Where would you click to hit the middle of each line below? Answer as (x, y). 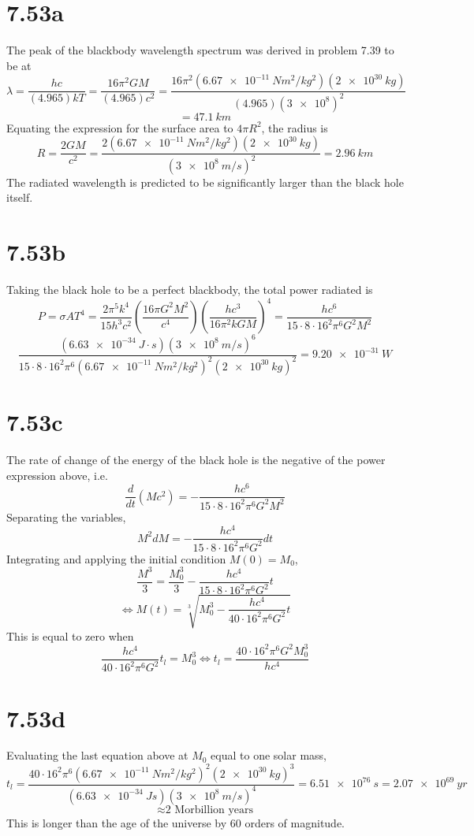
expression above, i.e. (57, 475)
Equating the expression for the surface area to (120, 127)
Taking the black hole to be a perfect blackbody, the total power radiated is (190, 289)
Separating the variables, (66, 516)
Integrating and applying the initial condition (116, 558)
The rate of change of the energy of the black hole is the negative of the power (196, 460)
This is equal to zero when (70, 635)
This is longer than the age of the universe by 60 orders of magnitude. (176, 822)
